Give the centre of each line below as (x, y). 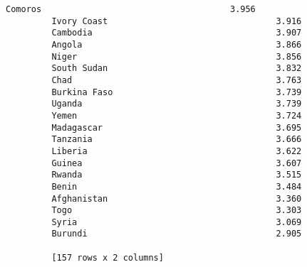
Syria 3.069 (177, 222)
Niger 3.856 (177, 56)
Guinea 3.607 (177, 163)
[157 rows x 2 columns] (108, 257)
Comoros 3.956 (131, 9)
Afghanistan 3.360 (177, 198)
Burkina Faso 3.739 (177, 92)
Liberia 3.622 (177, 151)
